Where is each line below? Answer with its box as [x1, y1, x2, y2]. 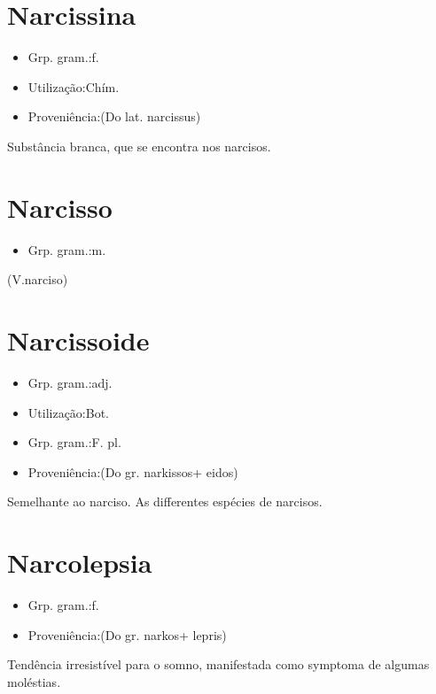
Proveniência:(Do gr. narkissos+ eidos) [27, 462, 238, 481]
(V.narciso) [7, 270, 68, 289]
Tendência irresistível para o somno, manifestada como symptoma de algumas [7, 655, 430, 674]
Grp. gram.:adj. [27, 373, 113, 391]
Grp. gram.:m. [27, 240, 106, 258]
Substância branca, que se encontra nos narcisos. [7, 136, 271, 155]
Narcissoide [7, 322, 150, 358]
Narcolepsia [7, 544, 152, 581]
